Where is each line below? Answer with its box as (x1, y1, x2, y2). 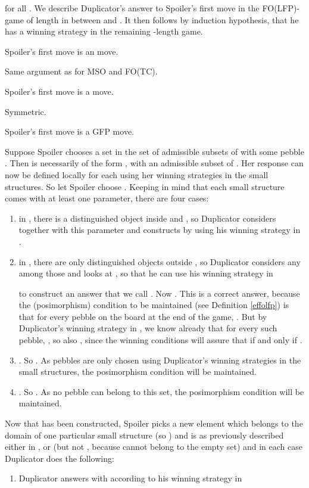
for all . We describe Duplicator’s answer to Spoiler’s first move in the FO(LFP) (5, 2, 297, 14)
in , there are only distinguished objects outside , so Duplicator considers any (18, 255, 301, 268)
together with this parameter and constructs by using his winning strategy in (18, 223, 301, 236)
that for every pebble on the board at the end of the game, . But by (18, 310, 267, 322)
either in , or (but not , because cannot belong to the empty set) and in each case (5, 440, 302, 453)
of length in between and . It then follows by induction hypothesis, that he (26, 13, 299, 26)
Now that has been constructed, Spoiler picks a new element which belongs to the (5, 417, 303, 430)
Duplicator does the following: (5, 452, 114, 464)
